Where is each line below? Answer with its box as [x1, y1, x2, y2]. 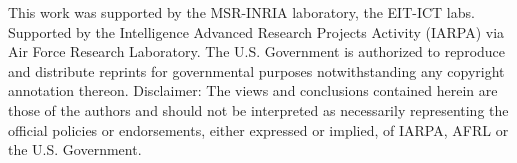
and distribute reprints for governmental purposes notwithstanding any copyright [8, 60, 505, 81]
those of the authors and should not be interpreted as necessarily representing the [8, 99, 509, 120]
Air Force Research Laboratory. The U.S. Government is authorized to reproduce [8, 41, 506, 62]
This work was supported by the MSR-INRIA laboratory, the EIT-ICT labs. [8, 2, 475, 22]
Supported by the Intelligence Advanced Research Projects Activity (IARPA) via [8, 21, 505, 42]
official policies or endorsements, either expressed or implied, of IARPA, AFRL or [8, 119, 509, 140]
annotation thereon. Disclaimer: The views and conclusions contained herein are [8, 80, 498, 101]
